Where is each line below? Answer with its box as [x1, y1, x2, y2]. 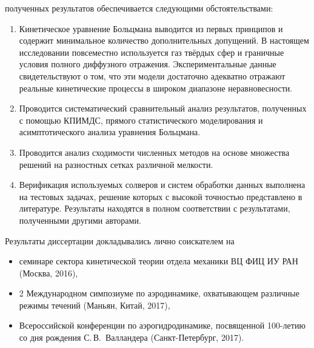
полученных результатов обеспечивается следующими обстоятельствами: [5, 2, 273, 14]
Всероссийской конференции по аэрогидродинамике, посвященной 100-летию [19, 319, 306, 332]
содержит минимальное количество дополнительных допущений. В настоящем [19, 34, 309, 47]
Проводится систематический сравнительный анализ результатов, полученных [19, 102, 307, 115]
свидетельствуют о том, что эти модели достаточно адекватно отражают [19, 69, 286, 82]
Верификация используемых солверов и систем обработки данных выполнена [19, 178, 306, 191]
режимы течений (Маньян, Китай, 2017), [19, 298, 170, 311]
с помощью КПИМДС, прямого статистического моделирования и [19, 113, 263, 126]
